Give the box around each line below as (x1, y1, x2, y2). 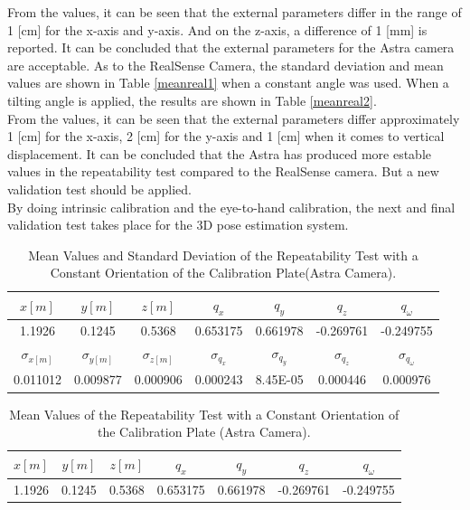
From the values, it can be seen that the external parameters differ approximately (7, 109, 460, 127)
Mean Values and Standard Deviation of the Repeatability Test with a (28, 245, 418, 264)
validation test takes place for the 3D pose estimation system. (7, 215, 349, 234)
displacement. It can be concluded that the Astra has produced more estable (7, 144, 432, 163)
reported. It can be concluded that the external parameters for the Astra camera (7, 38, 455, 57)
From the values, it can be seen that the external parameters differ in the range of (7, 3, 462, 21)
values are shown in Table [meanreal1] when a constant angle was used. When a (7, 73, 449, 92)
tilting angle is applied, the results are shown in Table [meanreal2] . (7, 90, 377, 109)
